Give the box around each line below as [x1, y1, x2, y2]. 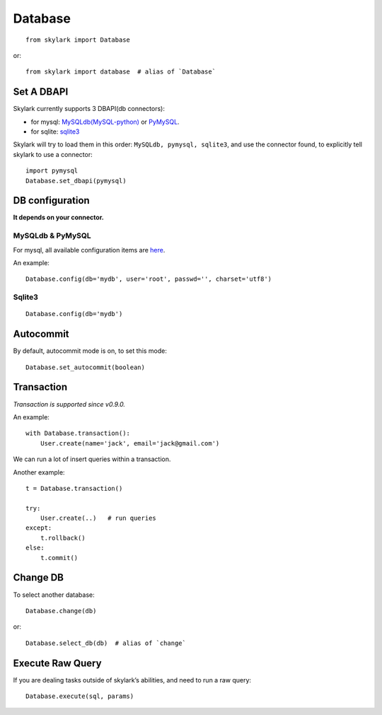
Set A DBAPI [13, 86, 69, 98]
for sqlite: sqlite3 [30, 127, 80, 136]
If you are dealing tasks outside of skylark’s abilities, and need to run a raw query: [13, 675, 251, 684]
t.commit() [40, 554, 79, 562]
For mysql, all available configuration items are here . [13, 245, 166, 254]
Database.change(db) [25, 607, 97, 615]
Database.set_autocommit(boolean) [25, 363, 145, 371]
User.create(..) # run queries [40, 514, 157, 523]
